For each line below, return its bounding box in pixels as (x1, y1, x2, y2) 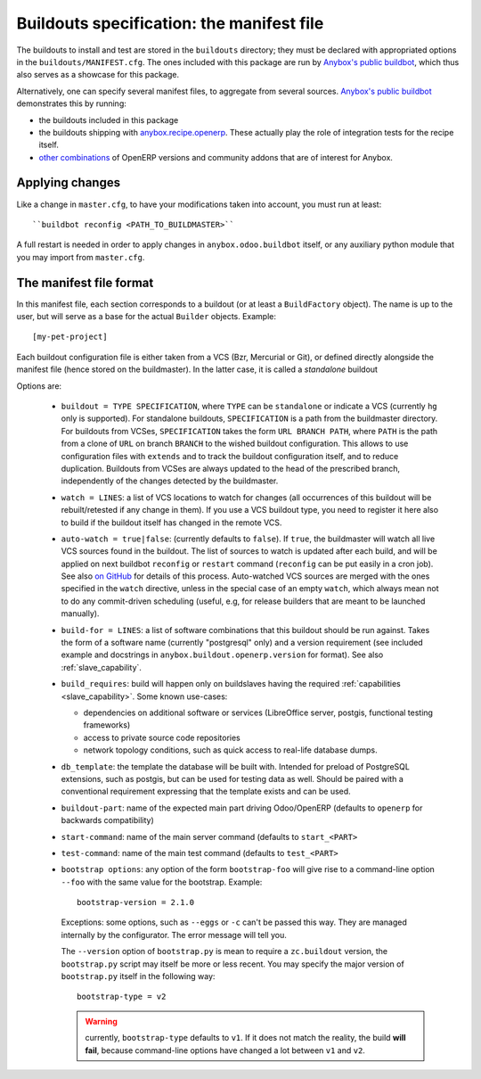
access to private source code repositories (83, 732, 240, 743)
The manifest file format (16, 275, 154, 290)
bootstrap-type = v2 (77, 992, 167, 1002)
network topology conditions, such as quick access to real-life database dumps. (83, 745, 378, 755)
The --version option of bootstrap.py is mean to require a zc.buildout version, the (61, 946, 388, 957)
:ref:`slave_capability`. (61, 662, 143, 672)
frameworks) (83, 720, 131, 730)
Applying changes (16, 175, 120, 191)
